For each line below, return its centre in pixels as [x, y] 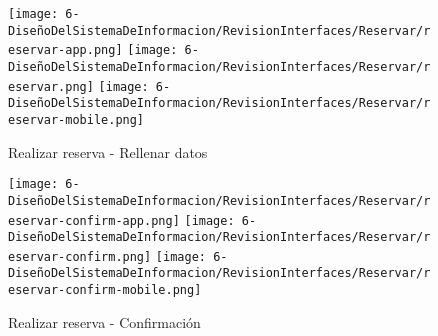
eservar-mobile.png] [76, 119]
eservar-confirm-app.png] [94, 220]
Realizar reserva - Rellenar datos [108, 151]
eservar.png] [51, 86]
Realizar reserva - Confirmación [104, 321]
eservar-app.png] [65, 50]
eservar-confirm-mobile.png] [105, 290]
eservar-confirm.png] [80, 256]
